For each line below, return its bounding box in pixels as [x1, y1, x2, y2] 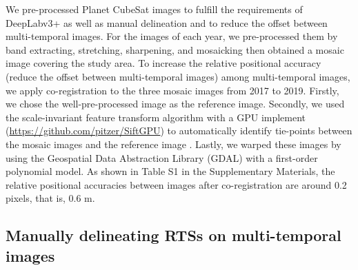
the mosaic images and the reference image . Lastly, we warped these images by [6, 136, 341, 151]
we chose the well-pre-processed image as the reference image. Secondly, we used [6, 96, 345, 111]
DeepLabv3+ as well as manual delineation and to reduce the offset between [6, 15, 328, 30]
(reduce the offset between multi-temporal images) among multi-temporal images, [6, 69, 350, 83]
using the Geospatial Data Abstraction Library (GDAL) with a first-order [6, 150, 318, 165]
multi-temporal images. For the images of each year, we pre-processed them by [6, 29, 338, 43]
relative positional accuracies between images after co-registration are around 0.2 [6, 177, 347, 191]
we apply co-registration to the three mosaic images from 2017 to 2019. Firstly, [6, 83, 339, 97]
